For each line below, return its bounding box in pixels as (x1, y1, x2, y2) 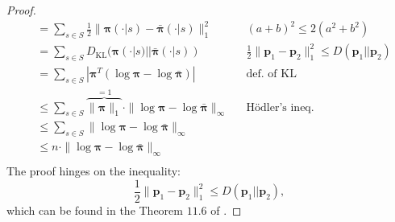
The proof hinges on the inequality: (6, 162, 181, 179)
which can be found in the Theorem (6, 201, 183, 218)
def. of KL (246, 68, 297, 80)
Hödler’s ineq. (246, 101, 314, 113)
